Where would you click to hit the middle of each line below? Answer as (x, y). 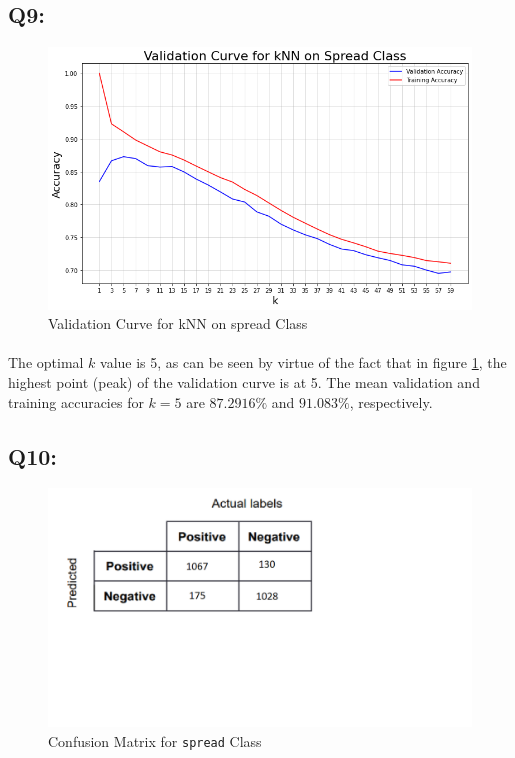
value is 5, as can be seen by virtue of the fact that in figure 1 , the (303, 362)
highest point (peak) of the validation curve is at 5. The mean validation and (244, 382)
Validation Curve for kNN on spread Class (178, 323)
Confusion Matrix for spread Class (155, 740)
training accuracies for (76, 401)
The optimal (46, 362)
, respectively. (391, 401)
